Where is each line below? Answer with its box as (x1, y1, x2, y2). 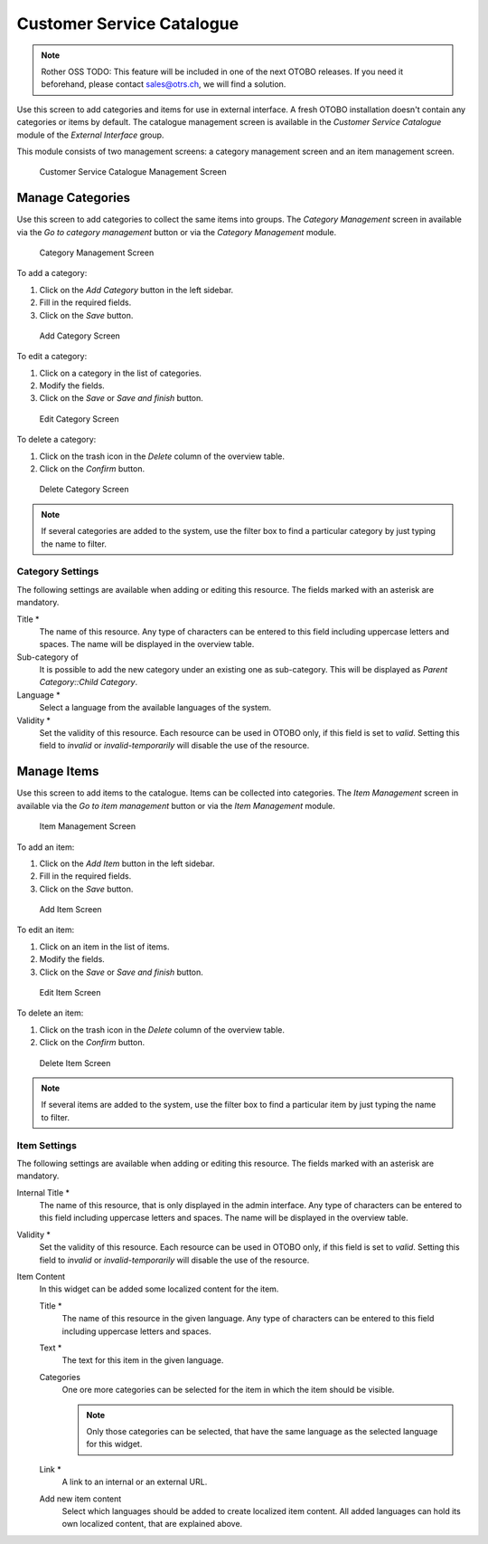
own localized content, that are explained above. (61, 1519, 243, 1530)
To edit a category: (16, 351, 88, 362)
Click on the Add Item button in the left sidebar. (39, 858, 215, 869)
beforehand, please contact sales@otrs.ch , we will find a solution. (41, 79, 286, 90)
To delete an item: (16, 1007, 84, 1018)
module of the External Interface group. (16, 129, 164, 140)
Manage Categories (16, 190, 131, 205)
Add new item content (39, 1493, 122, 1504)
